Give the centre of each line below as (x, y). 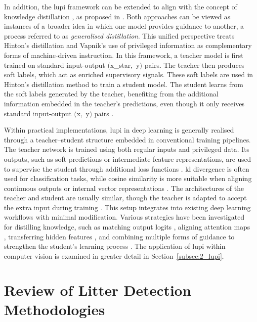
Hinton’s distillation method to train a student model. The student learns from (124, 84)
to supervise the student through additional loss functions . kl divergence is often (127, 168)
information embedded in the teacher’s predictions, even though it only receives (124, 103)
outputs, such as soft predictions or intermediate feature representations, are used (128, 159)
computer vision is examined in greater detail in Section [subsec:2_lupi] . (114, 255)
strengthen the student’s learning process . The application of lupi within (115, 246)
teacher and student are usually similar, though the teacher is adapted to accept (126, 198)
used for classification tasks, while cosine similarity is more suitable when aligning (128, 178)
